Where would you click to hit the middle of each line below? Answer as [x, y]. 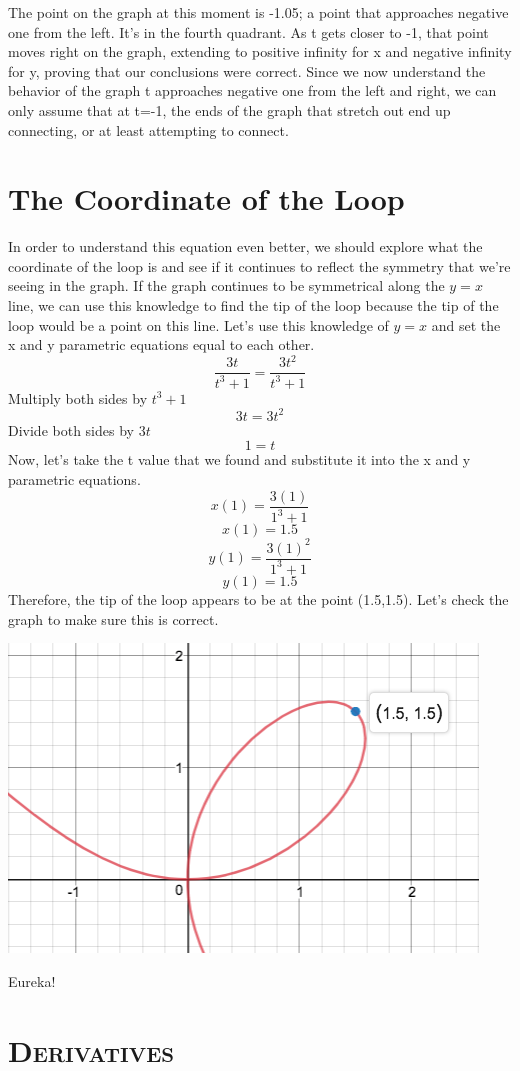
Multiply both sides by [78, 397]
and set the [466, 324]
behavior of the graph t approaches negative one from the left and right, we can [252, 90]
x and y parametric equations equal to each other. [161, 344]
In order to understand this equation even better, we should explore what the [245, 246]
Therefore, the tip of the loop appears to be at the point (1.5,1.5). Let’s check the [258, 598]
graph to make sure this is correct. [113, 618]
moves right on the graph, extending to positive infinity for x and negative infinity [260, 51]
